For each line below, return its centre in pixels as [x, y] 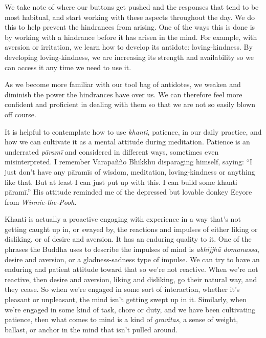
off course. [20, 114]
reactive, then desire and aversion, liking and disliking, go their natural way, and [131, 279]
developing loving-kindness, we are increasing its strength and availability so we [129, 57]
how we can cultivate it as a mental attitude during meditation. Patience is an [127, 142]
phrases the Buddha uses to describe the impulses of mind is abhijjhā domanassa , [132, 249]
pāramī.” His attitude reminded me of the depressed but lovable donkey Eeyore [128, 192]
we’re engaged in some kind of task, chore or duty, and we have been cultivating [130, 309]
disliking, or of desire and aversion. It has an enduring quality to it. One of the [128, 239]
